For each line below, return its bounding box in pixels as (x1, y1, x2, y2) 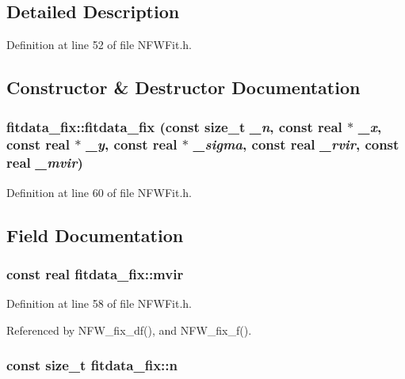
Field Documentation (6, 222, 184, 247)
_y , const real (86, 135, 178, 154)
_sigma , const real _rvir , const (193, 135, 399, 154)
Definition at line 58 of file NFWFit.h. (6, 295, 192, 312)
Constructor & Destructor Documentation (6, 75, 361, 100)
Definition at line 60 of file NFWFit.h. (6, 184, 192, 200)
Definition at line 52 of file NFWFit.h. (6, 36, 192, 53)
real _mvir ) (6, 153, 83, 172)
